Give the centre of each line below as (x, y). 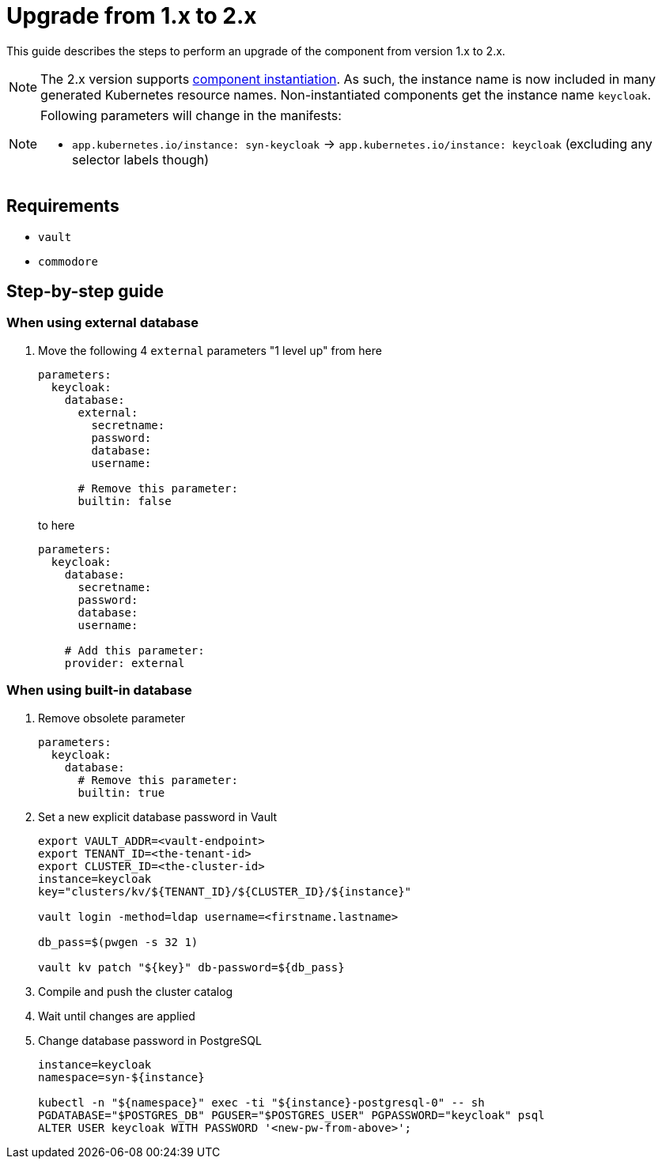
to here (57, 525)
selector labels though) (141, 159)
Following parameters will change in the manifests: (191, 115)
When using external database (102, 323)
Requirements (63, 206)
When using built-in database (99, 690)
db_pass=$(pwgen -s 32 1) (118, 942)
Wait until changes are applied (117, 1016)
